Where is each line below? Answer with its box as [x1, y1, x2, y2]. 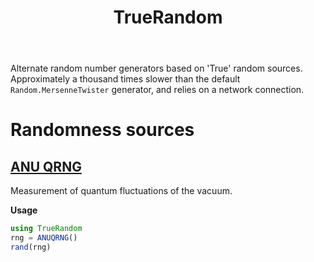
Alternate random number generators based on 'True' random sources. [10, 62, 303, 75]
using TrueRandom [10, 224, 83, 234]
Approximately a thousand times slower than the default [10, 73, 241, 85]
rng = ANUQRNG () [10, 233, 78, 243]
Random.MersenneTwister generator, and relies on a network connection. [10, 84, 305, 96]
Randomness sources [10, 119, 195, 141]
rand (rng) [10, 242, 52, 252]
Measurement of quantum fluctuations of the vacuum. [10, 185, 233, 197]
